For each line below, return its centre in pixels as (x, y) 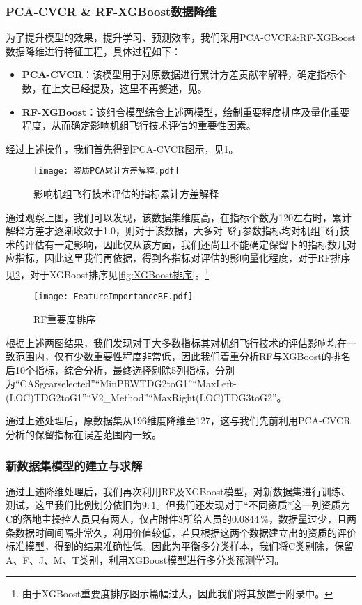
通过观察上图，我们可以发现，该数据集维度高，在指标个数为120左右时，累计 (179, 217)
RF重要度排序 (65, 319)
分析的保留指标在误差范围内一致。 (84, 434)
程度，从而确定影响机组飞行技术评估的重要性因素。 (139, 125)
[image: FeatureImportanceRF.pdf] (113, 297)
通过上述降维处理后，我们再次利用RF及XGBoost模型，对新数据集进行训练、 (178, 491)
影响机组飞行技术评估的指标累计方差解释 (126, 194)
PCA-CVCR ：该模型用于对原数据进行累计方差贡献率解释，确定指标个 (184, 74)
